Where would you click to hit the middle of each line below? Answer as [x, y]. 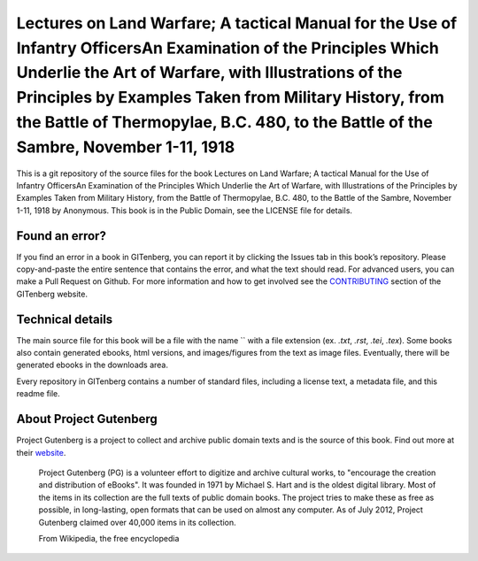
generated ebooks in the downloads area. [92, 365]
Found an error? [61, 236]
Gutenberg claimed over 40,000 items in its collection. [137, 522]
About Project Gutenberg [87, 419]
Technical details [65, 319]
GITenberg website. [52, 294]
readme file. [39, 394]
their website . [41, 452]
